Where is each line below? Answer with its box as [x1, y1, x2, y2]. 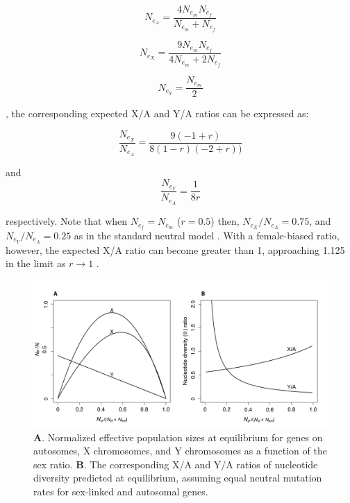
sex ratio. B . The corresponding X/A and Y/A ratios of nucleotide [33, 457, 318, 471]
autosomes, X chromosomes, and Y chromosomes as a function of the [33, 443, 327, 458]
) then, [210, 214, 240, 228]
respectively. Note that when [6, 214, 128, 228]
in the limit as [6, 256, 66, 271]
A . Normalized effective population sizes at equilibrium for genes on [33, 429, 323, 444]
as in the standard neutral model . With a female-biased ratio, [74, 228, 340, 242]
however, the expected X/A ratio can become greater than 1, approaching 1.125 [6, 242, 345, 257]
